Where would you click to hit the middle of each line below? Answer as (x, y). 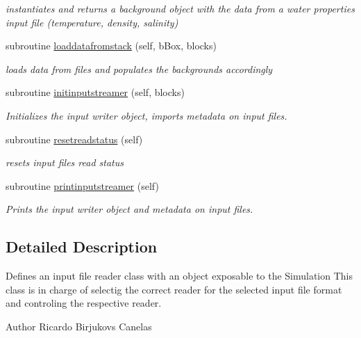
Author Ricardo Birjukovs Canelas (79, 326)
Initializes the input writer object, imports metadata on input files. (146, 115)
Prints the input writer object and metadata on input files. (129, 209)
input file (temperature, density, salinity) (92, 22)
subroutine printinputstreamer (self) (82, 185)
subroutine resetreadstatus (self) (74, 139)
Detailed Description (82, 247)
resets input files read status (65, 162)
